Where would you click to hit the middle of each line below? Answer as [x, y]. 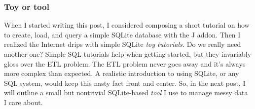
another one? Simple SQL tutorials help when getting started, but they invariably [128, 54]
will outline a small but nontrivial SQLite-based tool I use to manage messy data [126, 92]
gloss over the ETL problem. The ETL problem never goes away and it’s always [125, 63]
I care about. [23, 102]
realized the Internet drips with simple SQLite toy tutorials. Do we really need [123, 44]
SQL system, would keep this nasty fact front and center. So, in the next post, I [125, 83]
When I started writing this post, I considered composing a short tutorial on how [127, 25]
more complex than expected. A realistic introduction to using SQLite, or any [122, 73]
